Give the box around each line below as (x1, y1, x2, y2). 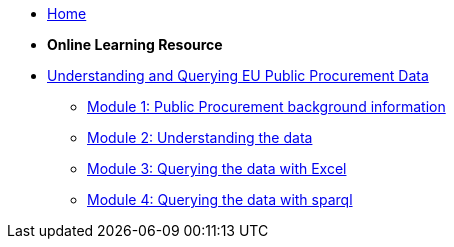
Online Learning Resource (47, 36, 223, 53)
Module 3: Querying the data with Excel (87, 160, 347, 177)
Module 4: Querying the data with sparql (87, 191, 353, 208)
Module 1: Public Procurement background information (87, 98, 446, 115)
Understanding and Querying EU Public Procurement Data (47, 67, 429, 84)
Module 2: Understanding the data (87, 129, 313, 146)
